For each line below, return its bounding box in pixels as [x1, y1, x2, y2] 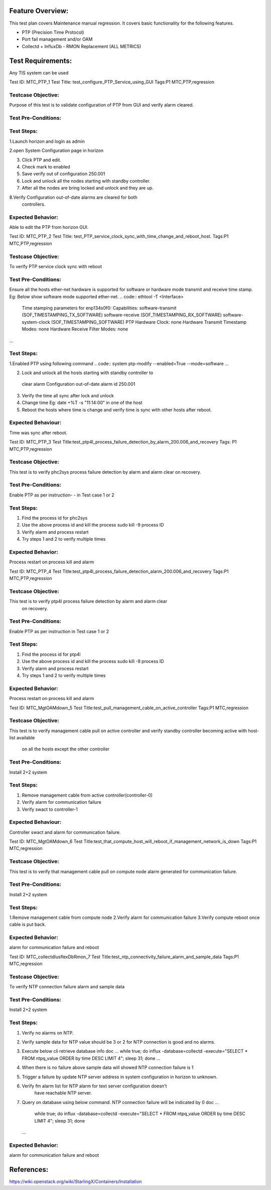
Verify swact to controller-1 [22, 806, 78, 812]
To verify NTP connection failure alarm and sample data [9, 984, 125, 990]
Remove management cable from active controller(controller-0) [22, 792, 153, 798]
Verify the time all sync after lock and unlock [22, 392, 114, 398]
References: [9, 1165, 49, 1174]
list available [9, 735, 35, 741]
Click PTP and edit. [22, 156, 61, 163]
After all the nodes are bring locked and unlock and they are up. [22, 185, 154, 191]
